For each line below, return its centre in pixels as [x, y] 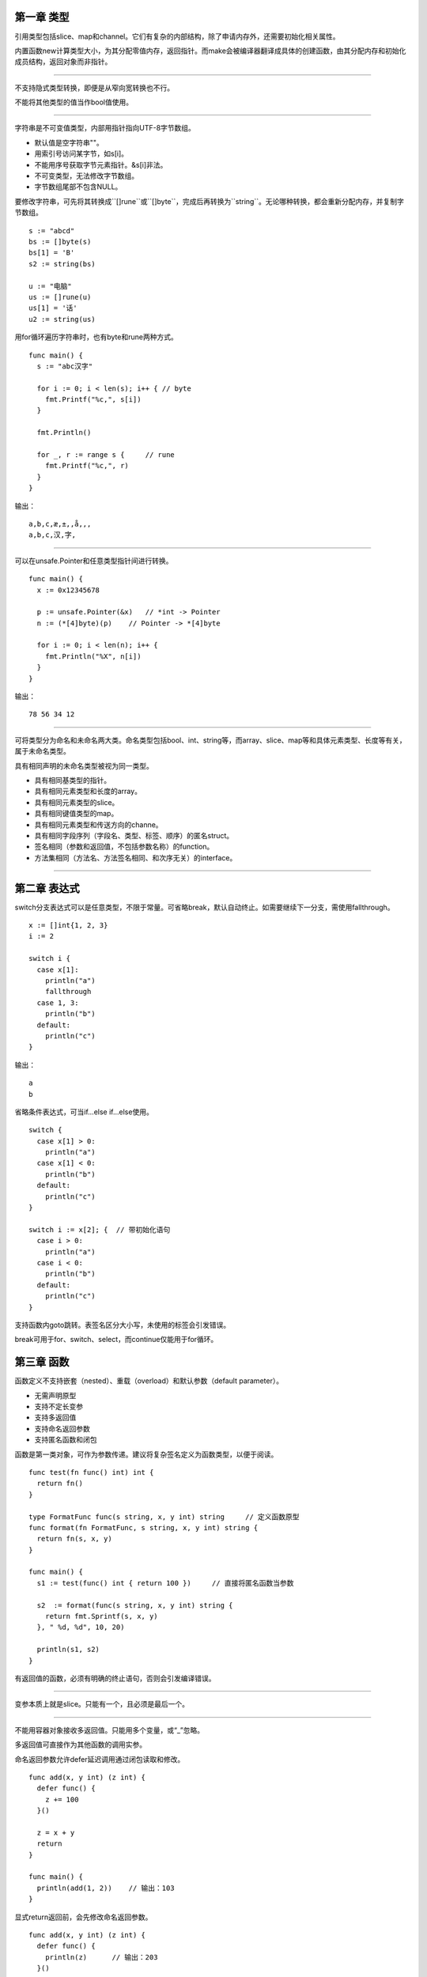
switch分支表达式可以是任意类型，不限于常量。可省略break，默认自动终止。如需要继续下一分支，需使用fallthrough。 [204, 907]
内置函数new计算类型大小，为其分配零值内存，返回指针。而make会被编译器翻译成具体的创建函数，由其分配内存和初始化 [210, 51]
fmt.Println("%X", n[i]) [93, 656]
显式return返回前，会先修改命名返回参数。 [83, 1917]
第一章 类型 [42, 17]
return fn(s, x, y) [74, 1539]
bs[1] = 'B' [52, 253]
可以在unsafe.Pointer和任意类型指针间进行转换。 [94, 561]
